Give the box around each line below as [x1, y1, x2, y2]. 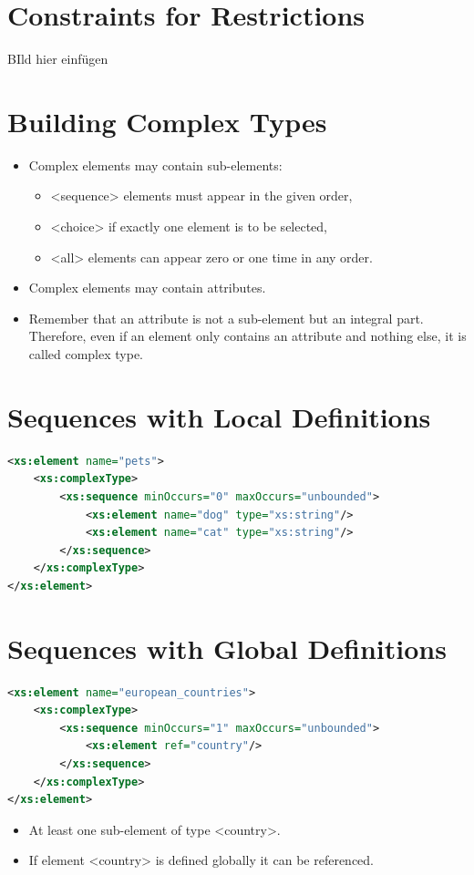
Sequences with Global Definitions [7, 629, 447, 666]
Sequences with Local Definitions [7, 397, 431, 435]
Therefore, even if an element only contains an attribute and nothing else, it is [28, 326, 467, 345]
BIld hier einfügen [7, 49, 108, 68]
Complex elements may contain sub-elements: [28, 155, 283, 174]
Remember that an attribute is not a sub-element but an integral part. [28, 308, 424, 327]
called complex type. [28, 345, 144, 363]
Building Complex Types [7, 102, 327, 139]
